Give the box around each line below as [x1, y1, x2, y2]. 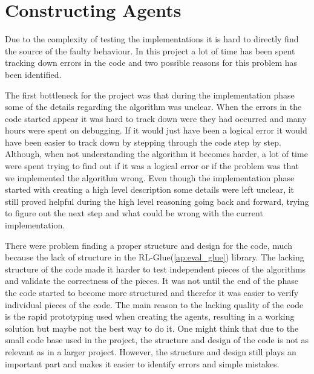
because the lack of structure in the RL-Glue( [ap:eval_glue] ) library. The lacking [5, 251, 304, 263]
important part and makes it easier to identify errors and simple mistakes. [5, 357, 280, 370]
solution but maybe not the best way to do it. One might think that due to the [5, 321, 299, 334]
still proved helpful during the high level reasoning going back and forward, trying [5, 195, 309, 207]
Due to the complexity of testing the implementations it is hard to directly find [5, 33, 299, 45]
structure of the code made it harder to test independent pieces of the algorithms [5, 262, 306, 275]
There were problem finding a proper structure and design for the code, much [5, 239, 292, 251]
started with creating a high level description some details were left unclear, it [5, 183, 295, 196]
